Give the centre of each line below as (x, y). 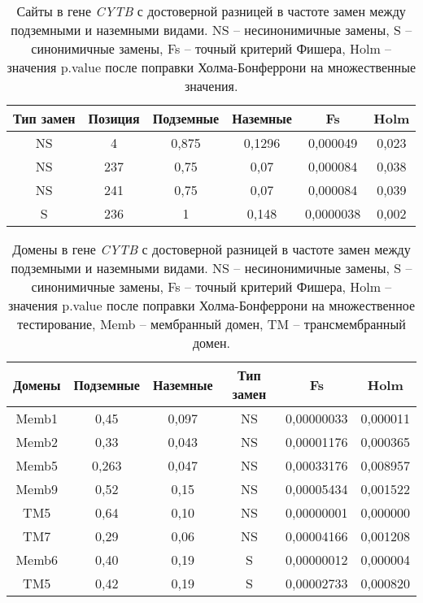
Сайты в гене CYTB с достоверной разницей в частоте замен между (211, 11)
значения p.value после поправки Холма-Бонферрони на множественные (211, 67)
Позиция (114, 118)
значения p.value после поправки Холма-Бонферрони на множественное (211, 305)
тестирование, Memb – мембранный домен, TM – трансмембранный (211, 324)
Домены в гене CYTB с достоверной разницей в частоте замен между (211, 249)
